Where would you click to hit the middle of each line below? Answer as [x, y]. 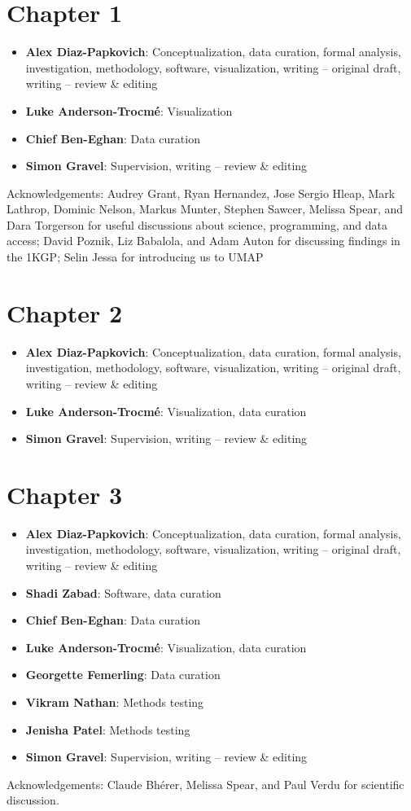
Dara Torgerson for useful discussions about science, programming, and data [197, 224]
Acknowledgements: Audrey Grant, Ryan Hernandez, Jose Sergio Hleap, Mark [201, 193]
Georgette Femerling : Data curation [123, 675]
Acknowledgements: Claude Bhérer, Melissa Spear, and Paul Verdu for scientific [205, 784]
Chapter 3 [65, 494]
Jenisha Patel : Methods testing [108, 729]
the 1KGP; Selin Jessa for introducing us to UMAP [135, 257]
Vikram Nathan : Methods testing [115, 702]
